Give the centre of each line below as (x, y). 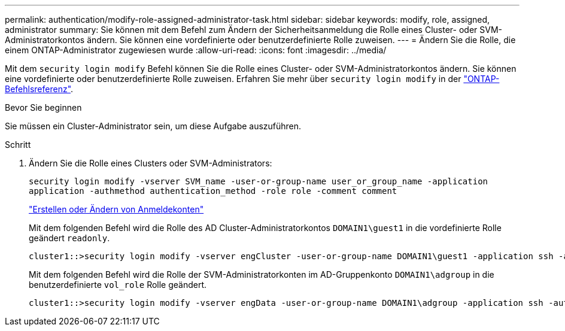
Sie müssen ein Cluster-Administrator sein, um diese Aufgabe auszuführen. (153, 126)
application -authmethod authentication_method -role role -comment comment (213, 191)
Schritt (18, 145)
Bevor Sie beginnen (43, 107)
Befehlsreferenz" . (39, 89)
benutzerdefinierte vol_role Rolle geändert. (118, 285)
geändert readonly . (69, 238)
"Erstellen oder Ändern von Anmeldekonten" (116, 209)
